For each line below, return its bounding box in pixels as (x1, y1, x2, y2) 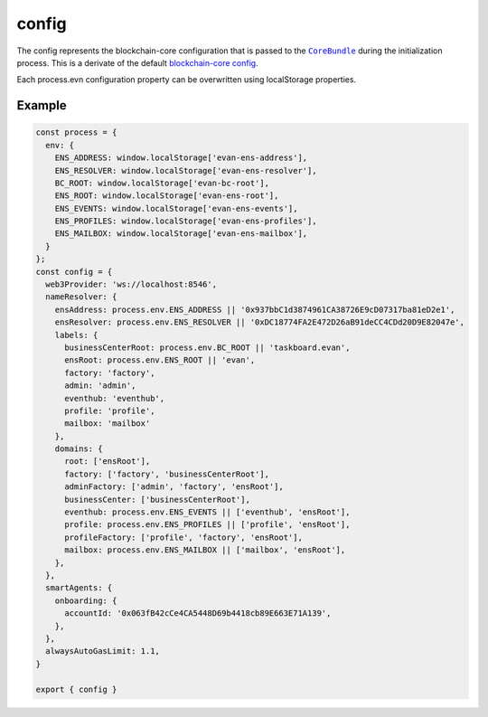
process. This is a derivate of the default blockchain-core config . (16, 57, 258, 68)
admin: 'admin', (64, 381, 136, 391)
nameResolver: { (45, 292, 117, 302)
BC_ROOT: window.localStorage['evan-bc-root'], (54, 177, 270, 188)
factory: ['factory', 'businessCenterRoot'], (64, 468, 270, 479)
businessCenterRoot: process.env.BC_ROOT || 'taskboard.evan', (64, 342, 351, 353)
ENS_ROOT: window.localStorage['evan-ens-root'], (54, 191, 279, 201)
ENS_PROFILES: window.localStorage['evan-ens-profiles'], (54, 216, 317, 226)
